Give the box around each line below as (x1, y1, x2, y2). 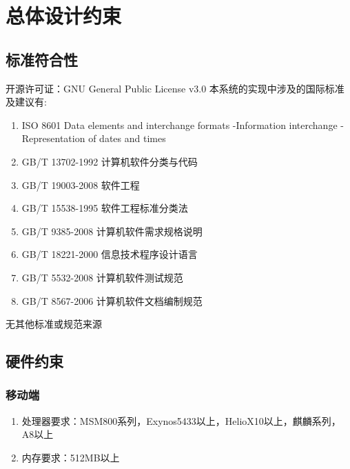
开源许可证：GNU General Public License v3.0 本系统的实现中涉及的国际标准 (6, 81, 344, 95)
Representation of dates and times (21, 131, 166, 146)
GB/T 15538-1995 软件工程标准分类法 (21, 201, 188, 215)
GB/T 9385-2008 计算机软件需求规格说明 (21, 223, 203, 238)
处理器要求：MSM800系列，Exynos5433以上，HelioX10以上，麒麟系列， (21, 413, 341, 428)
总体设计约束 (6, 1, 122, 30)
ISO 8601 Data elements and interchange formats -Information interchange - (21, 117, 344, 132)
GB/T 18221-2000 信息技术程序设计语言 (21, 247, 198, 261)
